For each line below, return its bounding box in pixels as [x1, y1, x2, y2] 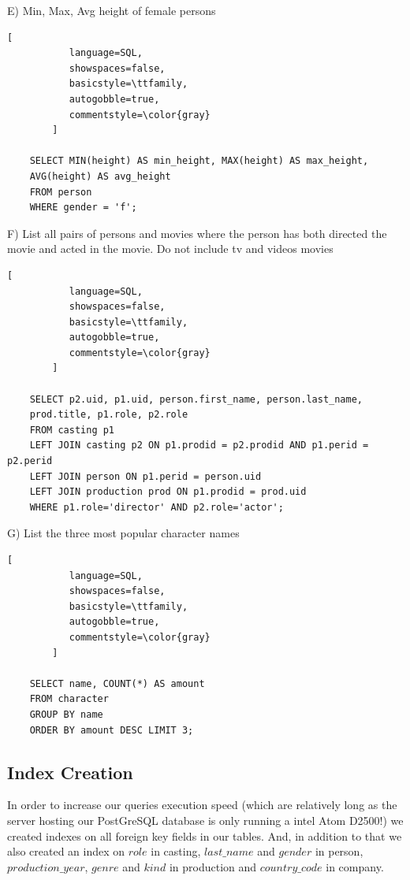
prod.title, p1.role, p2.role [29, 409, 188, 421]
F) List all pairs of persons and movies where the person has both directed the [7, 225, 387, 241]
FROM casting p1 [29, 424, 115, 436]
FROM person [29, 186, 92, 198]
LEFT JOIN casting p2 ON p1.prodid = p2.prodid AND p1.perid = [29, 440, 369, 451]
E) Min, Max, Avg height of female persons [7, 2, 216, 18]
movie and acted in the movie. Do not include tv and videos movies [7, 240, 334, 257]
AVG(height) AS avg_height [29, 170, 171, 182]
